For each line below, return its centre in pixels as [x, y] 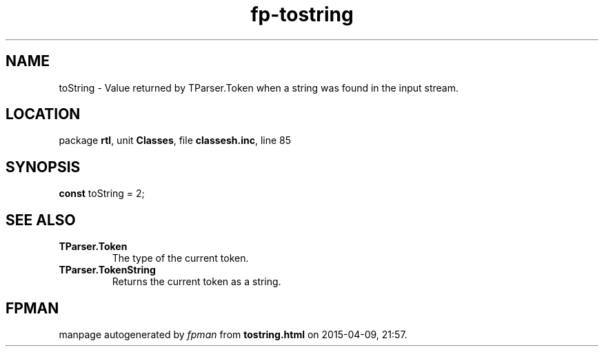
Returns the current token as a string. [197, 282]
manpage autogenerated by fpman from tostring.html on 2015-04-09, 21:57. [233, 334]
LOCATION [43, 114]
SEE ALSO [41, 220]
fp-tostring [302, 14]
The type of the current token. [180, 258]
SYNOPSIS [43, 167]
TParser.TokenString [107, 270]
